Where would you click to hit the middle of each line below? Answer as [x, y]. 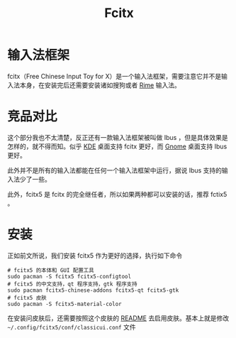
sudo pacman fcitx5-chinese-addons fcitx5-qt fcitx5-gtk [93, 290]
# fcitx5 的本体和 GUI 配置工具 [51, 270]
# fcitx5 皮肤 [27, 298]
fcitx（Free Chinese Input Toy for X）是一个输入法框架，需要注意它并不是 [114, 76]
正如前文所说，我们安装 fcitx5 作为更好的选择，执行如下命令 [95, 255]
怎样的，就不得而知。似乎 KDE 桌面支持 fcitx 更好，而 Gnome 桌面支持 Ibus [117, 146]
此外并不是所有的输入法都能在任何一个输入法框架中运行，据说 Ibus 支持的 [114, 170]
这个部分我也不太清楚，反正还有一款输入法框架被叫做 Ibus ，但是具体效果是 [118, 137]
